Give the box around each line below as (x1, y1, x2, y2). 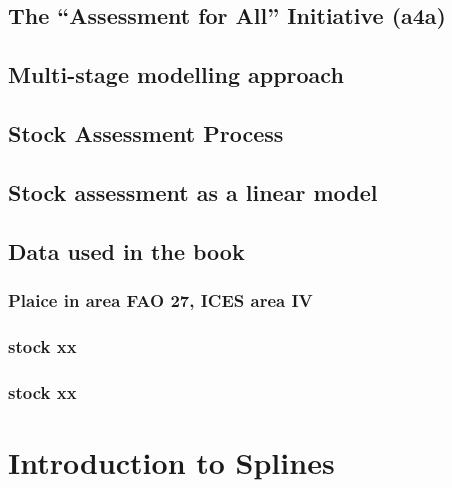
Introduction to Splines (8, 441, 335, 482)
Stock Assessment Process (8, 117, 284, 148)
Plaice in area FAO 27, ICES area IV (8, 287, 313, 312)
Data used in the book (8, 235, 245, 266)
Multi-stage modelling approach (8, 59, 344, 90)
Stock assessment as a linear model (8, 176, 378, 207)
